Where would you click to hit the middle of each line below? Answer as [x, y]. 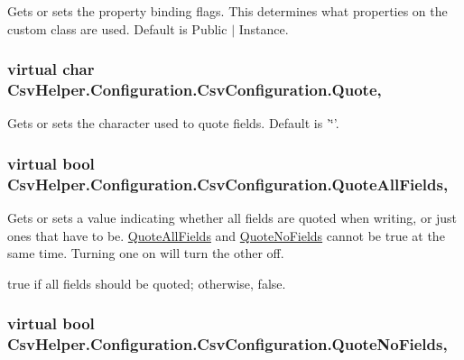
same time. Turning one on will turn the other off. [146, 253]
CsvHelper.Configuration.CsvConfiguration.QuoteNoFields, [227, 344]
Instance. [264, 28]
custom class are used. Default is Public [117, 28]
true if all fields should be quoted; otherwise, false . [147, 283]
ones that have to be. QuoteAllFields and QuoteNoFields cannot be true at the [226, 235]
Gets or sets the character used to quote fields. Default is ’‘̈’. [173, 123]
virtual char [51, 69]
